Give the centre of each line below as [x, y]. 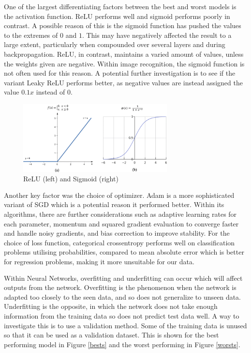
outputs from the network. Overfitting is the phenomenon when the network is [120, 287]
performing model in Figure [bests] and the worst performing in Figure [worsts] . [122, 344]
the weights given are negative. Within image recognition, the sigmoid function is [124, 63]
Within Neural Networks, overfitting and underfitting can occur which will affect [123, 278]
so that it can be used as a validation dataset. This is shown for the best [111, 335]
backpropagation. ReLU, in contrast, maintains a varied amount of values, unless [124, 54]
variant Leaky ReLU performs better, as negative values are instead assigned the [123, 82]
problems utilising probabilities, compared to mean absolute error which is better [124, 252]
